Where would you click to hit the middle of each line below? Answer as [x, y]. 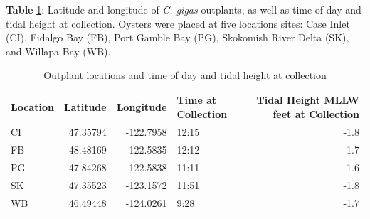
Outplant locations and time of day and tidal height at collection [185, 75]
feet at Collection [316, 113]
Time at [197, 99]
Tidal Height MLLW [308, 99]
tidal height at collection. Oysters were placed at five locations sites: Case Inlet [178, 23]
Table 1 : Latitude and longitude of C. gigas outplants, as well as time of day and [184, 9]
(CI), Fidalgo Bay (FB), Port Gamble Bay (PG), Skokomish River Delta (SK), [178, 37]
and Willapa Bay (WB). [58, 51]
